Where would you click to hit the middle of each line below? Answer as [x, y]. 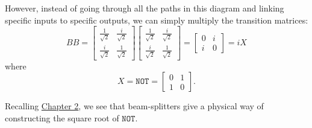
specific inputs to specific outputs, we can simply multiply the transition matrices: [157, 20]
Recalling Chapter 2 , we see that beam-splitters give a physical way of [134, 106]
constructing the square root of [62, 117]
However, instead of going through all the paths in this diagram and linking [145, 8]
